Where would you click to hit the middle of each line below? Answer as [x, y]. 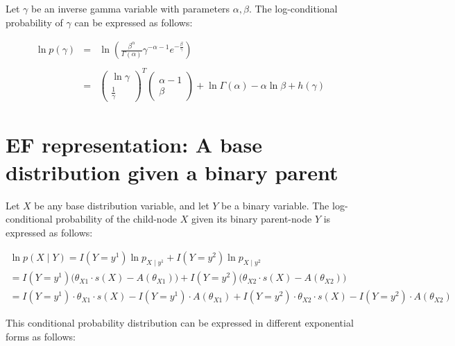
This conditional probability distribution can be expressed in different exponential [180, 323]
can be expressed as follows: [134, 22]
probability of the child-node [117, 219]
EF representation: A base [134, 145]
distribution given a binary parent [172, 172]
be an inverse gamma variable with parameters [131, 8]
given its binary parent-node [251, 219]
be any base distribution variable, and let [122, 205]
